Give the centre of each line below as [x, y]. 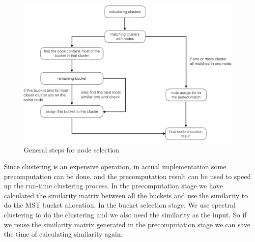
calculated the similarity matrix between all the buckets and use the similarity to [126, 195]
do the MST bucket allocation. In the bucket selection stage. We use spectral [120, 205]
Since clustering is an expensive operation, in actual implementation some [115, 166]
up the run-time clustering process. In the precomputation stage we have [113, 186]
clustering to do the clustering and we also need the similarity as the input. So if [125, 214]
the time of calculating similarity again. [63, 234]
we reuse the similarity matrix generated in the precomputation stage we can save [127, 224]
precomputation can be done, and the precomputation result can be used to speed [127, 176]
